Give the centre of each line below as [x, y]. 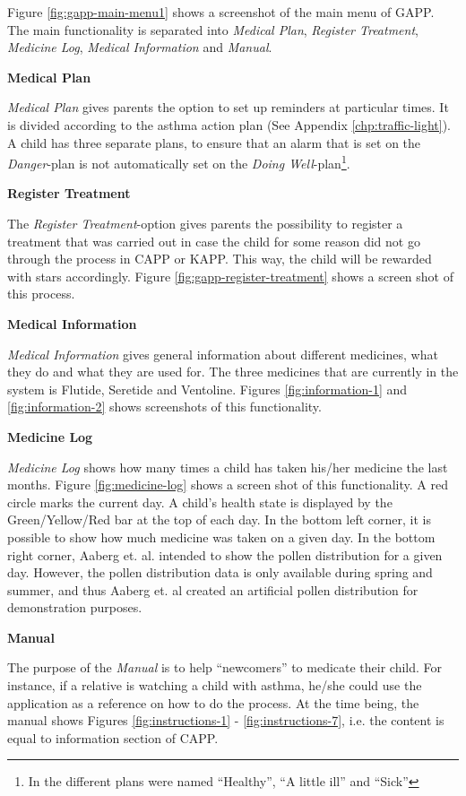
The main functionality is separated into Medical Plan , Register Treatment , [213, 29]
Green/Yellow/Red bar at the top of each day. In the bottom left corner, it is [220, 519]
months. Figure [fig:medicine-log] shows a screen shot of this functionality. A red [228, 485]
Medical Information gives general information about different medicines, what [223, 354]
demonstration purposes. [75, 607]
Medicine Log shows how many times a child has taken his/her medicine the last [228, 467]
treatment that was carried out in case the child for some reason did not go [214, 241]
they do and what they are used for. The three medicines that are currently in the [233, 372]
